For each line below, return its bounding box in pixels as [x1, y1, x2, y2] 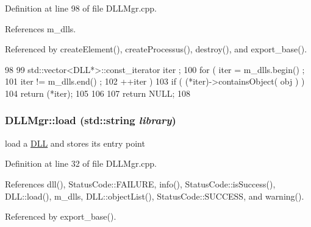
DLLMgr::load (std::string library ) [5, 113, 176, 128]
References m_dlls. [5, 22, 76, 35]
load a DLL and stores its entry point [5, 136, 145, 149]
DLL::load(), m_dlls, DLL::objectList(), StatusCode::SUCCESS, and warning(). [5, 189, 304, 202]
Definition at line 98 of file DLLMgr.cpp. [5, 2, 157, 14]
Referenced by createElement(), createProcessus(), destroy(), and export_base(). [5, 43, 307, 55]
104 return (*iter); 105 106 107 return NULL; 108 [5, 86, 190, 99]
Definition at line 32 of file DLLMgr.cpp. [5, 157, 157, 170]
